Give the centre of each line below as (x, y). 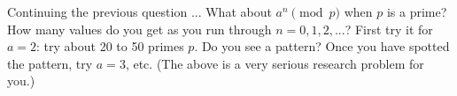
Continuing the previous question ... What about (139, 11)
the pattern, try (50, 63)
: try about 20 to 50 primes (110, 46)
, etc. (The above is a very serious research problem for (275, 63)
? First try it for (389, 29)
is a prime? (417, 11)
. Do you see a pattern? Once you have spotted (322, 46)
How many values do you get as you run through (139, 29)
